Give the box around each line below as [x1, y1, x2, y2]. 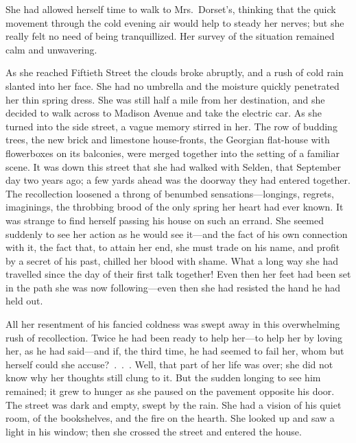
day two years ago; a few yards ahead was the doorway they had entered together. [5, 173, 351, 187]
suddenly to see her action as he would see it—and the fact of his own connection [5, 226, 348, 241]
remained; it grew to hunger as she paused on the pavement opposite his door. [5, 384, 335, 398]
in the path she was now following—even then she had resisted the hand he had [5, 280, 341, 294]
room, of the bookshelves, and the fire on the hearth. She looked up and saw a [5, 411, 335, 425]
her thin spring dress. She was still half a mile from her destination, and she [5, 92, 325, 106]
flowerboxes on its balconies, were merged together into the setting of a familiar [5, 145, 340, 160]
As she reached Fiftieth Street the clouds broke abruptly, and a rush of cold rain [5, 65, 344, 80]
